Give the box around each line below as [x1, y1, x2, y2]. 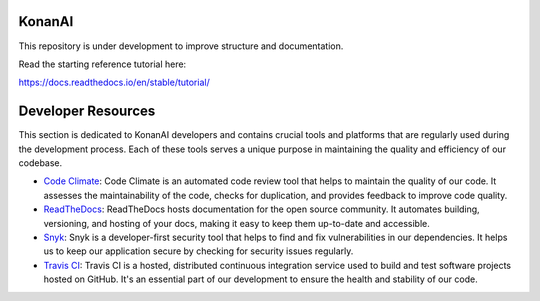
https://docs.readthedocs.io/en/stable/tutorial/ [18, 76, 210, 89]
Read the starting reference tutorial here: [18, 58, 187, 70]
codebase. [18, 156, 63, 169]
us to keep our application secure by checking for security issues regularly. [43, 245, 354, 257]
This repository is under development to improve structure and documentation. [18, 40, 344, 52]
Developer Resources [18, 103, 156, 120]
